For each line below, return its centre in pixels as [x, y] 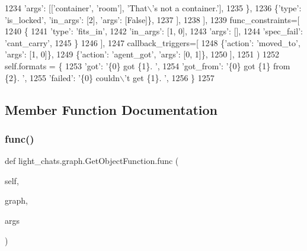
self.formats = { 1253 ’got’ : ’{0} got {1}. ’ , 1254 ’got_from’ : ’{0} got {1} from [148, 65]
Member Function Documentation [111, 109]
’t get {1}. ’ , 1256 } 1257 [170, 77]
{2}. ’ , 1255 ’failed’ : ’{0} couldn [63, 77]
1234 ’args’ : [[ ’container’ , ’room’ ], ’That [76, 8]
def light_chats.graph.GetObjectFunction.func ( [92, 161]
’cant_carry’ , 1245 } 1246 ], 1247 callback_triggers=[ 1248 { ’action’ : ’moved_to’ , [153, 42]
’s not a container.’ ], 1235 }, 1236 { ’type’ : [227, 8]
